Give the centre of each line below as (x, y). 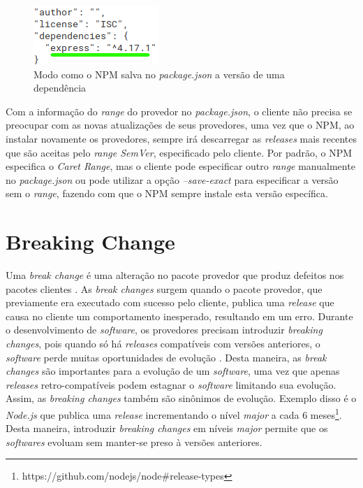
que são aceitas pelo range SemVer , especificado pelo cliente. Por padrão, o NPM (179, 152)
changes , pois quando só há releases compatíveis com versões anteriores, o (163, 344)
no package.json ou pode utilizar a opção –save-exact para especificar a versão (172, 179)
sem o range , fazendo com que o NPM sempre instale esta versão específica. (167, 193)
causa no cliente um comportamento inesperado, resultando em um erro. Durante (179, 316)
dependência (60, 88)
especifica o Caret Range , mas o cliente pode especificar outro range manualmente (180, 166)
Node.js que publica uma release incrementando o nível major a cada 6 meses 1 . (174, 414)
